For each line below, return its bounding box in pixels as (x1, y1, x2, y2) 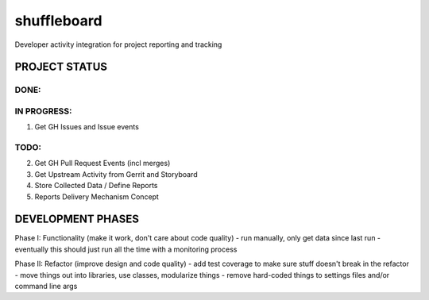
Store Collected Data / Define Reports (34, 181, 158, 190)
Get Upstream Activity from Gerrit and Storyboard (34, 169, 198, 179)
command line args (14, 282, 78, 291)
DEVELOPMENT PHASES (14, 213, 139, 226)
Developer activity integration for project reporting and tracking (14, 40, 222, 49)
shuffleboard (14, 12, 102, 29)
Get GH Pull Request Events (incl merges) (34, 159, 171, 168)
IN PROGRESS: (14, 106, 72, 117)
